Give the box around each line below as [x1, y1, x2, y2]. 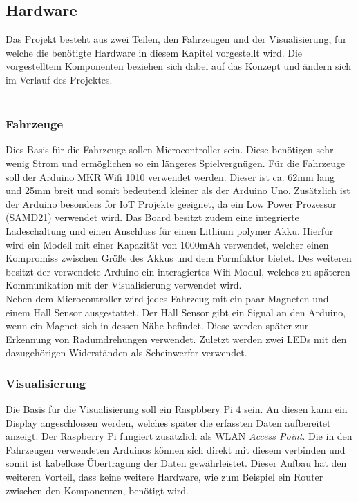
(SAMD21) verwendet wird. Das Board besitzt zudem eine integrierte [6, 210, 299, 224]
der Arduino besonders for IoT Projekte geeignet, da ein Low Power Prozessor [6, 196, 337, 211]
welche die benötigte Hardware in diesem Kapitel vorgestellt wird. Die [6, 45, 303, 59]
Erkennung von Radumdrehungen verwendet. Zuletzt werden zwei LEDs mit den [6, 331, 347, 346]
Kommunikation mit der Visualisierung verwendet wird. [6, 278, 242, 292]
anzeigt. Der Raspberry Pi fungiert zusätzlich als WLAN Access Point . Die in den [6, 429, 352, 443]
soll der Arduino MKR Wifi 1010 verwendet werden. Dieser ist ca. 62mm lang [6, 169, 335, 184]
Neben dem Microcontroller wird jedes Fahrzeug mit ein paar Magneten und [6, 291, 329, 305]
